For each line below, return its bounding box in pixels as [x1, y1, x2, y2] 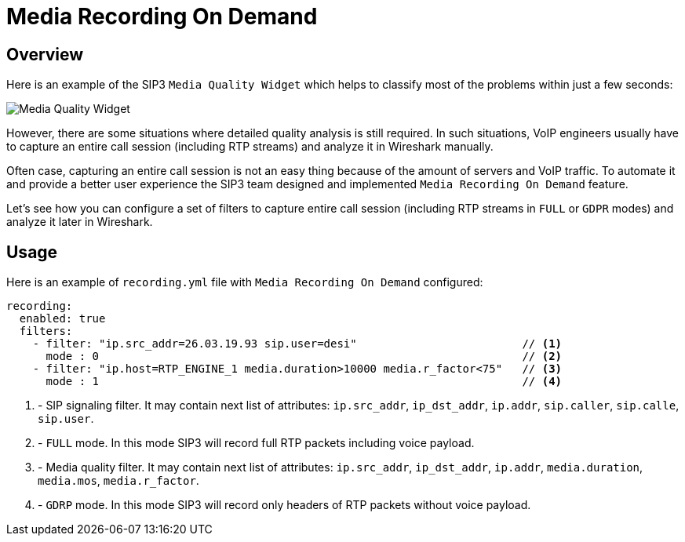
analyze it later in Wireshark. [6, 215, 153, 229]
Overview [6, 44, 84, 64]
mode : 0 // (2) [46, 350, 563, 363]
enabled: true [19, 312, 106, 326]
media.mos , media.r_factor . [38, 474, 199, 488]
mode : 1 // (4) [46, 375, 563, 388]
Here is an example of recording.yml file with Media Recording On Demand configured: [6, 275, 483, 289]
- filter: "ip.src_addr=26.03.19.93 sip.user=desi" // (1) [32, 337, 563, 351]
